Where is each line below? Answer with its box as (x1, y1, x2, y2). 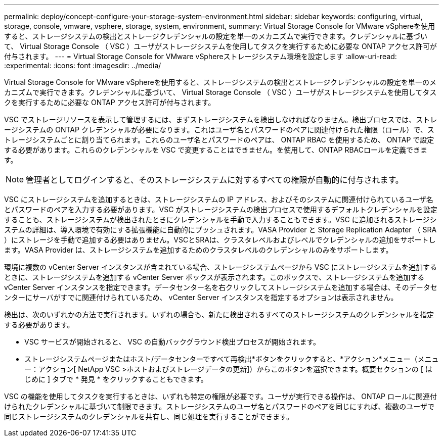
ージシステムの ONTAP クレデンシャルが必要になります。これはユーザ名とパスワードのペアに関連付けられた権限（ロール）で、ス (4, 125, 434, 134)
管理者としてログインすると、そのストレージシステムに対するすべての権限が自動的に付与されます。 (26, 175, 404, 185)
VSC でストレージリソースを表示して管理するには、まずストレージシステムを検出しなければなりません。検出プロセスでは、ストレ (4, 115, 437, 124)
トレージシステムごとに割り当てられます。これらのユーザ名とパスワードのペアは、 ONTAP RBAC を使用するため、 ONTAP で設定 (4, 135, 434, 144)
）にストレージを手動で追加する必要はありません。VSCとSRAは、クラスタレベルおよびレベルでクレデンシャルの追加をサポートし (4, 235, 436, 244)
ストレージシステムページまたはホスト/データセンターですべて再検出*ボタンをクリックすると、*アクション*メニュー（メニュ (24, 355, 439, 363)
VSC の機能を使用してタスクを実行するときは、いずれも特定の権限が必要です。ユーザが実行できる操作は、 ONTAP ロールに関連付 (4, 392, 437, 401)
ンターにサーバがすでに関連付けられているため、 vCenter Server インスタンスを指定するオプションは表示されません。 (4, 293, 398, 302)
